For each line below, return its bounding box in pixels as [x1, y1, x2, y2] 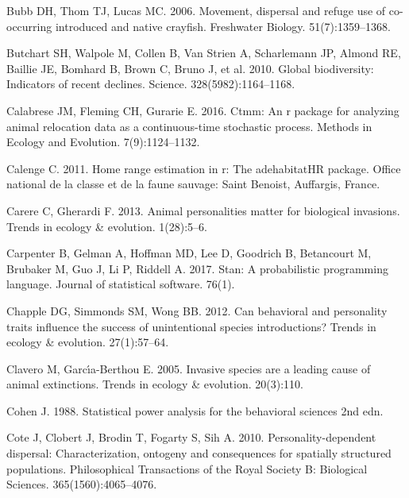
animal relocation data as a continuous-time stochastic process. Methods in [6, 118, 372, 134]
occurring [6, 17, 52, 34]
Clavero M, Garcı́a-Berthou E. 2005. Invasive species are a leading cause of [6, 360, 371, 376]
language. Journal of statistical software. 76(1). [6, 276, 235, 292]
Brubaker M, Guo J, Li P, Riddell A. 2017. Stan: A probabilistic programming [6, 260, 388, 276]
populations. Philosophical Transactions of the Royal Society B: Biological [6, 460, 368, 477]
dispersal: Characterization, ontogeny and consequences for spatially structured [6, 445, 392, 461]
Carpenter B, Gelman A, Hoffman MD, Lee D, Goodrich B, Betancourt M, [6, 245, 372, 261]
